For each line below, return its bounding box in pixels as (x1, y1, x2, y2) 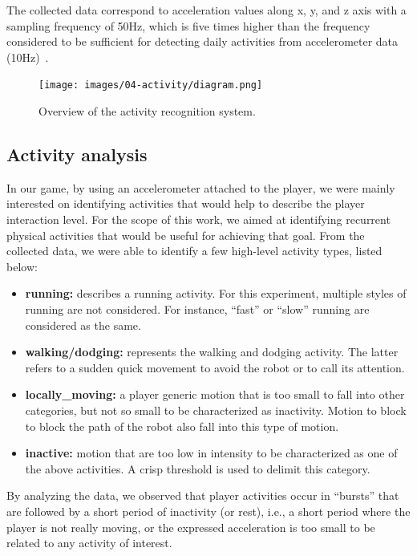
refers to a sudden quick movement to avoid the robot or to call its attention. (25, 359, 405, 375)
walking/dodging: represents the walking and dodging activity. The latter (25, 343, 399, 360)
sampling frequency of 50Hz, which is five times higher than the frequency (6, 17, 370, 34)
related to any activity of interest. (6, 534, 172, 551)
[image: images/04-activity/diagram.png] (38, 79, 263, 91)
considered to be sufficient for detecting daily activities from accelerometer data (6, 33, 399, 50)
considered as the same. (25, 316, 141, 333)
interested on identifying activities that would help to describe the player (6, 195, 365, 212)
